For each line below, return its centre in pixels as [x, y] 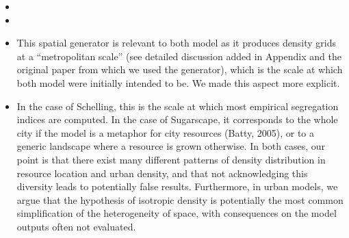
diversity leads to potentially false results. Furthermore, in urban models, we [177, 186]
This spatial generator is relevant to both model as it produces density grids [177, 43]
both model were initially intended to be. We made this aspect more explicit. [178, 82]
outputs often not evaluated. [76, 226]
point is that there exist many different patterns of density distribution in [171, 159]
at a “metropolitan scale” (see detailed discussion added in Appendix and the [179, 56]
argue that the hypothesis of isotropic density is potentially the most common [180, 199]
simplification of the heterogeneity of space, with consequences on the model [177, 213]
